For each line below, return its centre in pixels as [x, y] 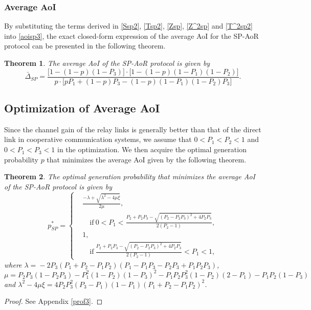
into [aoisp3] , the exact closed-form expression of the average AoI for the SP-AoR [131, 35]
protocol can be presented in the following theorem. [85, 46]
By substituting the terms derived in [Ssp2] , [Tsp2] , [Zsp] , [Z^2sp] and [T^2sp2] [128, 26]
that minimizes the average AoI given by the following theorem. [147, 159]
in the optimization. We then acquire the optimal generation [152, 149]
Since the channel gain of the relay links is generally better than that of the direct [133, 129]
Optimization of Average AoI [82, 108]
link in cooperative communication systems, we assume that [98, 139]
